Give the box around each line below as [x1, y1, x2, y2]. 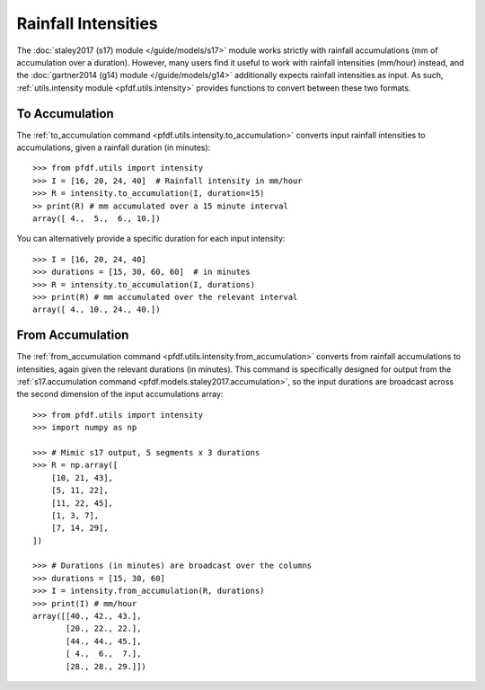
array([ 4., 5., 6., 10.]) [32, 213, 161, 224]
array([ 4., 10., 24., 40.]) [32, 305, 161, 314]
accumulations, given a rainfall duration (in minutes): [16, 142, 211, 153]
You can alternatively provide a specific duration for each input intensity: [16, 234, 286, 244]
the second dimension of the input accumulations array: [16, 389, 224, 400]
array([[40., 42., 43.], [32, 611, 142, 622]
